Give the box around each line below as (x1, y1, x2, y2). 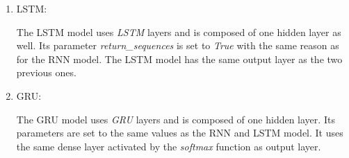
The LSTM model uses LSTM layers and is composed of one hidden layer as (16, 24, 341, 39)
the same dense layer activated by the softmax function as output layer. (16, 139, 321, 153)
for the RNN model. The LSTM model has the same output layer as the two (16, 51, 343, 66)
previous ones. (16, 65, 76, 80)
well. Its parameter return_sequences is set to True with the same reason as (16, 38, 339, 53)
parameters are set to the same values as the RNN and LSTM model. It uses (16, 125, 343, 140)
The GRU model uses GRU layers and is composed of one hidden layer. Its (16, 112, 335, 126)
